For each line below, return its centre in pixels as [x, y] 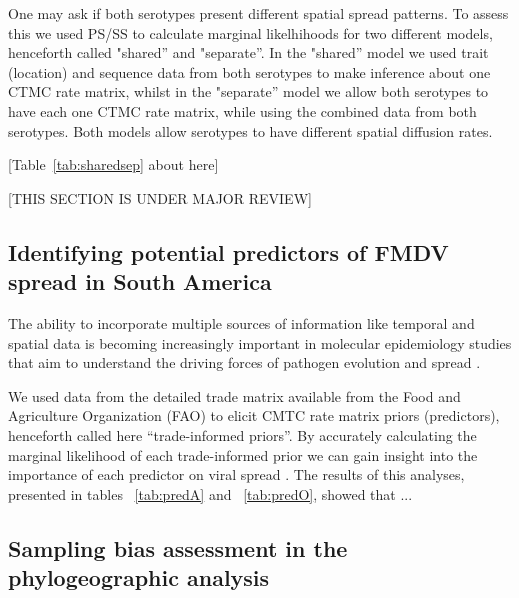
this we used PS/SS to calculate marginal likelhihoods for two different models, [250, 32]
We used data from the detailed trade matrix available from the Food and [234, 395]
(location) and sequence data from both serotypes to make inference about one [249, 71]
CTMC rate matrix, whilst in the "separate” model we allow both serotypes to [248, 91]
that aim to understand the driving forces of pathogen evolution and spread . [244, 362]
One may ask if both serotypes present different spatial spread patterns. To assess [258, 13]
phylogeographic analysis [139, 577]
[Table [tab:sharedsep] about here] [113, 164]
